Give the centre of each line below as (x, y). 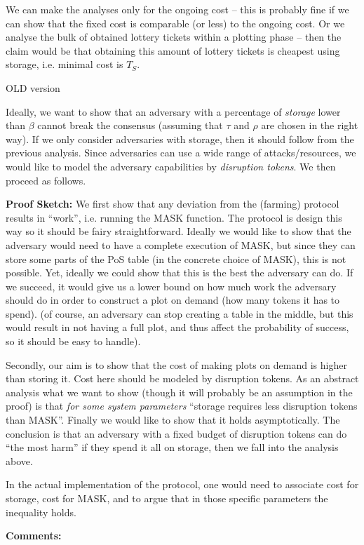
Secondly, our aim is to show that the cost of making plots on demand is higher (176, 364)
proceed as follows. (46, 180)
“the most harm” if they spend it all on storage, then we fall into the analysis (172, 447)
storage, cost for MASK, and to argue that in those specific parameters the (167, 498)
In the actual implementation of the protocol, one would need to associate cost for (182, 484)
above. (19, 460)
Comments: (34, 536)
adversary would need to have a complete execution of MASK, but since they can (181, 244)
